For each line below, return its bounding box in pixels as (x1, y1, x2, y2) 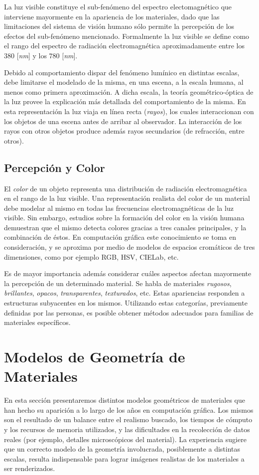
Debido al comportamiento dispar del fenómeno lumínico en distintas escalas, (4, 67, 240, 77)
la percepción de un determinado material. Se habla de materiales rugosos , (4, 278, 232, 288)
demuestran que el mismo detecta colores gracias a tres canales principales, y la (4, 222, 247, 232)
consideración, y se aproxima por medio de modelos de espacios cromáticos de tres (4, 242, 255, 252)
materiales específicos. (4, 317, 71, 327)
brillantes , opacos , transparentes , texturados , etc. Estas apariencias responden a (4, 288, 245, 298)
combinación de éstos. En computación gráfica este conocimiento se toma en (4, 232, 236, 242)
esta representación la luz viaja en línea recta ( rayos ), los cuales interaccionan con (4, 106, 254, 116)
